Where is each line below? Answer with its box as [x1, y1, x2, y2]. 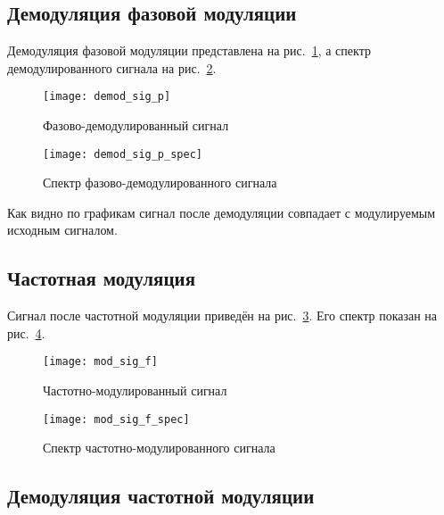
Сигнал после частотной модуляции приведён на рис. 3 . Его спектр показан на [7, 306, 438, 325]
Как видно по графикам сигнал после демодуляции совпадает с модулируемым [7, 203, 436, 221]
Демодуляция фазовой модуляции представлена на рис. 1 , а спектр [7, 41, 371, 60]
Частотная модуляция [7, 264, 196, 292]
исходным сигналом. [7, 220, 118, 239]
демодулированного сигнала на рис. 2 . [7, 58, 217, 77]
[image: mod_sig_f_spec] [43, 412, 190, 426]
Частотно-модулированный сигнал [43, 381, 227, 400]
